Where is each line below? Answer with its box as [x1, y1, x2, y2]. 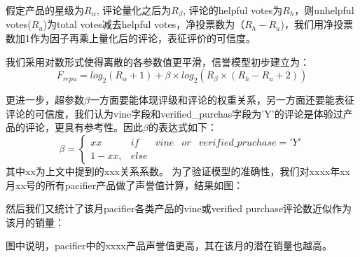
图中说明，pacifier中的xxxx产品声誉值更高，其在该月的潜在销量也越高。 [6, 238, 332, 253]
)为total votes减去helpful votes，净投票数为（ [43, 17, 245, 32]
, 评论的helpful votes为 [183, 3, 283, 17]
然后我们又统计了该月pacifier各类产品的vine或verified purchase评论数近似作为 [6, 201, 352, 216]
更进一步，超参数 [6, 92, 84, 107]
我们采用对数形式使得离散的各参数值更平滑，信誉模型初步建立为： [6, 54, 310, 69]
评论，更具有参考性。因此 [25, 120, 143, 134]
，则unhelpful [294, 3, 354, 17]
